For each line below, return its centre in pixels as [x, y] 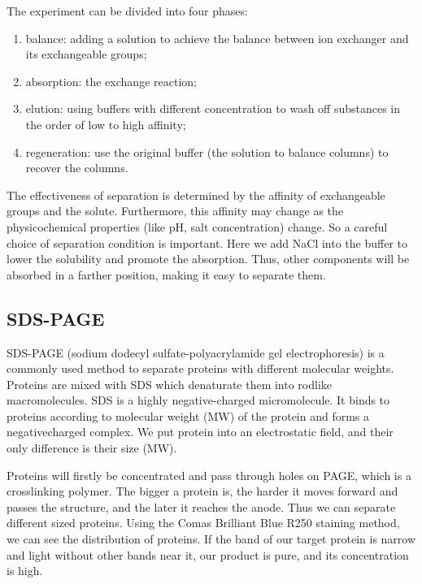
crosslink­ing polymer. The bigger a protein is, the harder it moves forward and [202, 491]
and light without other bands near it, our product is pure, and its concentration [208, 554]
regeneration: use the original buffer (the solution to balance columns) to [207, 151]
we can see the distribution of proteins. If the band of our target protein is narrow [211, 539]
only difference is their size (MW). [92, 448]
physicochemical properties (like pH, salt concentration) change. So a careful [197, 226]
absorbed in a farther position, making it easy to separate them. [166, 274]
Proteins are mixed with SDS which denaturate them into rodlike [170, 384]
